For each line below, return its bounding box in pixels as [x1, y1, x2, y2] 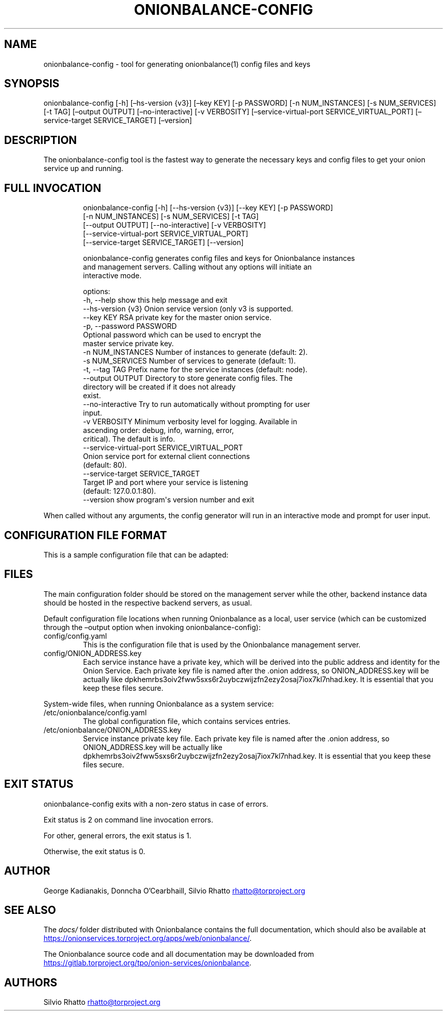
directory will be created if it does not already [83, 382, 236, 392]
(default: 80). [83, 461, 127, 470]
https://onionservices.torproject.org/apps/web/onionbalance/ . [43, 934, 252, 943]
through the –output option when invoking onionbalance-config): [43, 622, 261, 632]
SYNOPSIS [4, 77, 60, 90]
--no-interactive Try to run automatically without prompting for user [83, 400, 310, 409]
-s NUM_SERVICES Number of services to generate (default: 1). [83, 356, 296, 366]
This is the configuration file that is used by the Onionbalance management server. [83, 640, 361, 649]
